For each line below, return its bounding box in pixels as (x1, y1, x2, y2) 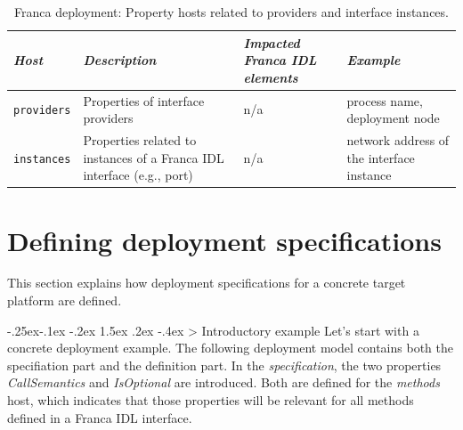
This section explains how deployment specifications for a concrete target (7, 273, 406, 292)
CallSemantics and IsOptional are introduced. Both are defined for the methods (7, 373, 440, 392)
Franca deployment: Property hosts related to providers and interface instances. (14, 3, 449, 20)
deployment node (346, 109, 440, 127)
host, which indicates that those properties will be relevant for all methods (7, 391, 414, 410)
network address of (346, 131, 450, 150)
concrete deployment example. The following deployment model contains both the (7, 338, 453, 357)
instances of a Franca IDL (83, 148, 224, 166)
